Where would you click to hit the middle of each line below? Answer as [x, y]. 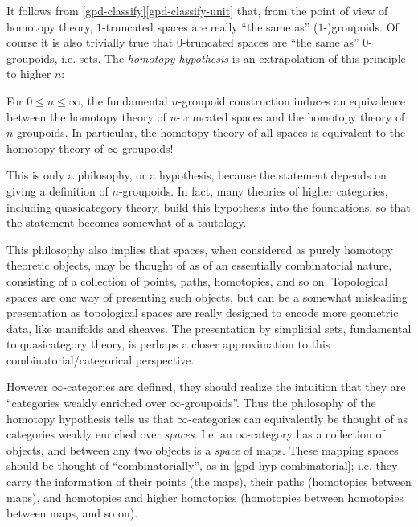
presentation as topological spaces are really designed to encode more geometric [203, 313]
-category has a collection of [316, 434]
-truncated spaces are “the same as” [270, 42]
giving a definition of [57, 190]
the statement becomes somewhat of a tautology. [127, 222]
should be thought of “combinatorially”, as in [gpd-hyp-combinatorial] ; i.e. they [202, 465]
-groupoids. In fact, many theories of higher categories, [253, 190]
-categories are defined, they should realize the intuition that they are [234, 387]
